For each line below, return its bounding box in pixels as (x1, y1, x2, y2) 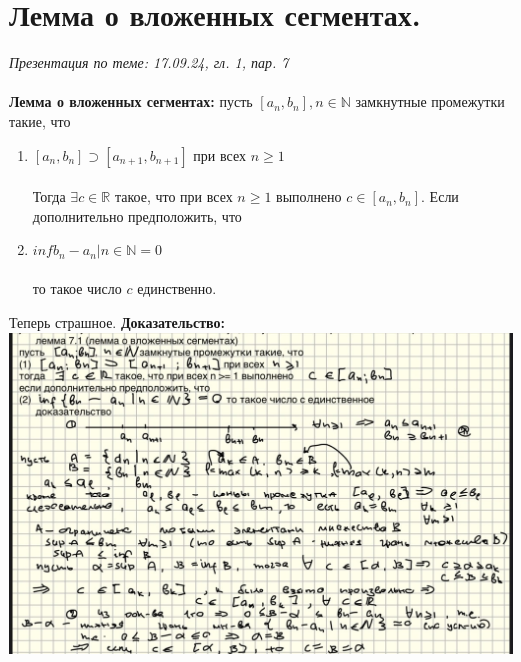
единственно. (137, 278, 217, 299)
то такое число (32, 278, 122, 299)
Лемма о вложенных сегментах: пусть (9, 91, 253, 112)
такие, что (9, 110, 71, 131)
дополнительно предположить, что (32, 205, 242, 226)
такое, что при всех (114, 186, 233, 207)
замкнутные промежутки (355, 91, 505, 112)
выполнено (276, 186, 342, 207)
